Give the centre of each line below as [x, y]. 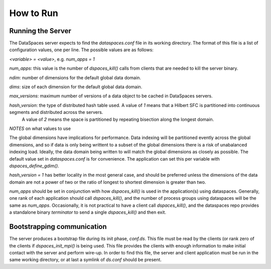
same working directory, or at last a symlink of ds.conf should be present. [85, 260]
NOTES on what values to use [40, 128]
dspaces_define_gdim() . [34, 166]
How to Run [34, 13]
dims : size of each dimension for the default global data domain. [76, 87]
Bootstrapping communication [58, 227]
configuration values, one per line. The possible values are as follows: [82, 50]
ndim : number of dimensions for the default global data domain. [75, 77]
